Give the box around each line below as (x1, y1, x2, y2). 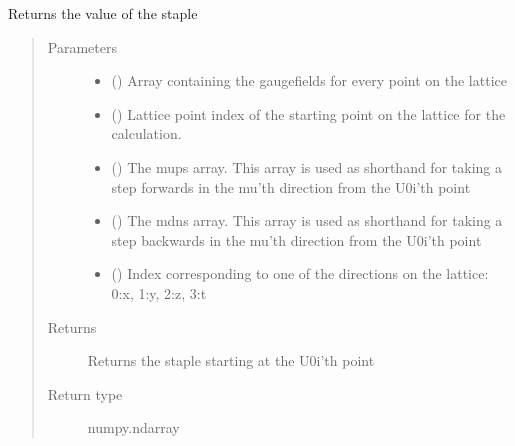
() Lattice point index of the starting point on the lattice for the (111, 103, 506, 124)
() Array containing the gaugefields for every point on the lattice (111, 70, 507, 91)
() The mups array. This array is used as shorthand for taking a (111, 156, 502, 177)
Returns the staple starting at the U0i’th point (87, 350, 375, 371)
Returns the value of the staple (8, 3, 198, 23)
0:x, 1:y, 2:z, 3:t (111, 282, 207, 303)
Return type (47, 383, 123, 404)
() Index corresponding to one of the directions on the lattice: (111, 263, 489, 284)
